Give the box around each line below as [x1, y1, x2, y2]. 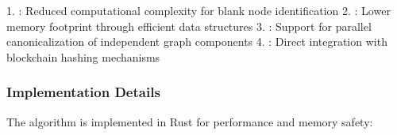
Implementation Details [6, 82, 160, 102]
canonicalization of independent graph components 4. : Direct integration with [6, 33, 387, 50]
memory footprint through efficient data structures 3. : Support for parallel [6, 17, 372, 34]
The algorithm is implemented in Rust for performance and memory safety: [6, 113, 373, 129]
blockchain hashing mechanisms [6, 48, 160, 65]
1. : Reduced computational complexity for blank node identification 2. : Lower [6, 2, 391, 18]
